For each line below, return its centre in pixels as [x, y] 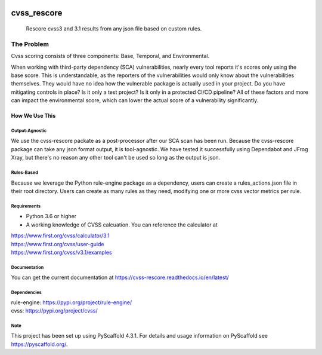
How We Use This [33, 116]
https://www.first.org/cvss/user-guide [58, 244]
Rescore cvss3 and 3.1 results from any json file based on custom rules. [114, 29]
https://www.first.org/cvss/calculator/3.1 [60, 235]
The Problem [30, 44]
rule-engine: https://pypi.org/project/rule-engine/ [72, 302]
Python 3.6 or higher [51, 216]
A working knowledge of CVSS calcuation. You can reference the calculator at [122, 225]
